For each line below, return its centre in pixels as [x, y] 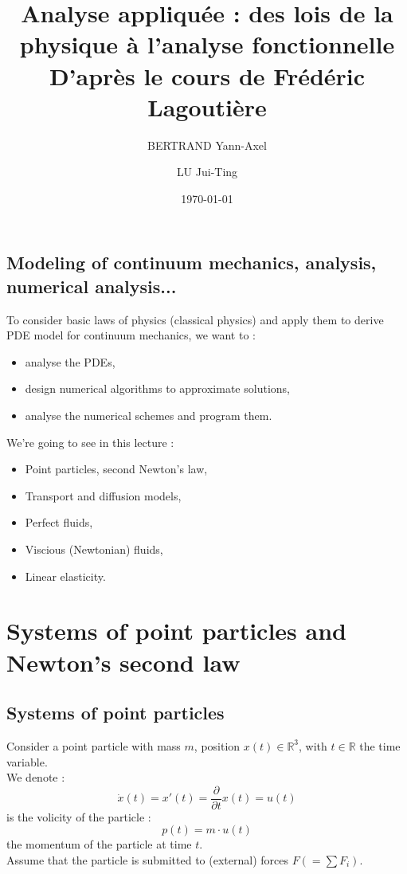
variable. [27, 761]
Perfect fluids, [59, 522]
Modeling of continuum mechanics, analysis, [192, 263]
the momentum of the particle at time [99, 844]
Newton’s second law [123, 662]
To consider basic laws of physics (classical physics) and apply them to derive [195, 319]
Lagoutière [207, 106]
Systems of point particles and [176, 631]
